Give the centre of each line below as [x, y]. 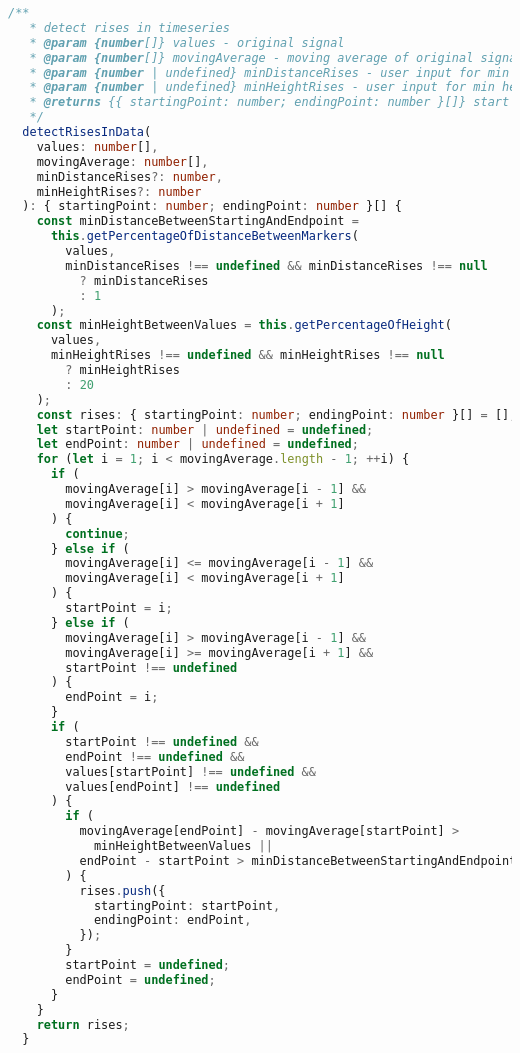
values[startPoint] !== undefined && [190, 771]
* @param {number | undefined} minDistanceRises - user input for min [269, 72]
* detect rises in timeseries [129, 27]
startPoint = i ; [119, 608]
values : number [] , [97, 146]
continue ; [97, 533]
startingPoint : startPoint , [187, 905]
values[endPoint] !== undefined [173, 786]
